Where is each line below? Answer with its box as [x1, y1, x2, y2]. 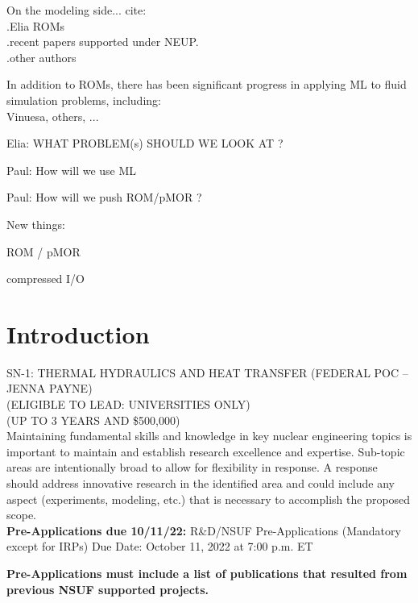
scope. [6, 506, 37, 523]
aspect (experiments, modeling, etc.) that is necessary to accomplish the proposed [6, 490, 411, 507]
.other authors [6, 48, 77, 65]
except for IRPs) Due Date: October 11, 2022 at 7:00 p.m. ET [6, 538, 313, 555]
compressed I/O [6, 270, 85, 287]
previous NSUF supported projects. [6, 580, 209, 597]
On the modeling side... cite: [6, 2, 147, 18]
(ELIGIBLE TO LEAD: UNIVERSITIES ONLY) [6, 396, 250, 413]
